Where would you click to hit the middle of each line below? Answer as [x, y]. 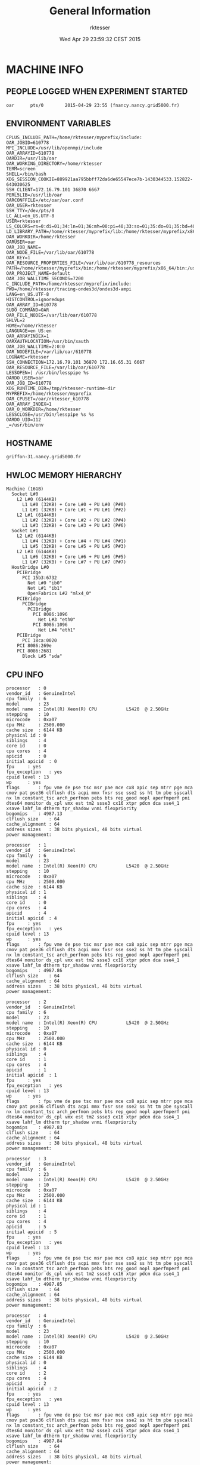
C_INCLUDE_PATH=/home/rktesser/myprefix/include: [69, 284]
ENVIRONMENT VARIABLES [59, 124]
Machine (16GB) [25, 489]
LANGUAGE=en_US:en [29, 331]
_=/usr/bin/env [25, 425]
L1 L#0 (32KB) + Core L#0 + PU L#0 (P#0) [74, 505]
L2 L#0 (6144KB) [37, 499]
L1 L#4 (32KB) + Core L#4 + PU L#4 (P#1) [74, 541]
